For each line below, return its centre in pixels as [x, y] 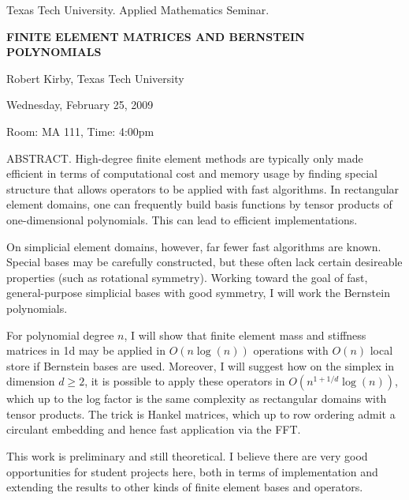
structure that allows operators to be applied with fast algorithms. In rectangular [203, 188]
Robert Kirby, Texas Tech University [95, 78]
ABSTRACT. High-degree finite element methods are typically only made [185, 158]
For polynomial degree [60, 335]
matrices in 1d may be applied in [86, 350]
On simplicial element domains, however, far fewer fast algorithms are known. [194, 246]
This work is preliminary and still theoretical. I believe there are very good [187, 456]
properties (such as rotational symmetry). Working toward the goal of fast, [187, 277]
